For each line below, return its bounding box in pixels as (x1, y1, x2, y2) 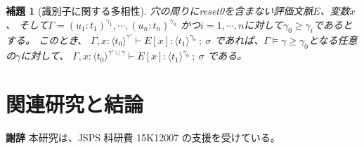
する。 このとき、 (6, 32, 88, 47)
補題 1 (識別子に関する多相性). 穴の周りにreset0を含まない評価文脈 (6, 3, 313, 17)
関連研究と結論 (6, 89, 144, 118)
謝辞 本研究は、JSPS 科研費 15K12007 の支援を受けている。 (6, 129, 280, 144)
